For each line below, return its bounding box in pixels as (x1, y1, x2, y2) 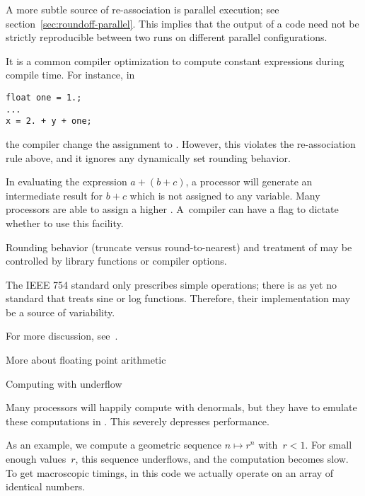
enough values (6, 451, 66, 466)
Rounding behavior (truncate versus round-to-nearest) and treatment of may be (6, 239, 352, 254)
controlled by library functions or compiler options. (6, 253, 227, 268)
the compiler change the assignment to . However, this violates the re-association (6, 136, 356, 151)
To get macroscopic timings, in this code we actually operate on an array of (6, 465, 334, 480)
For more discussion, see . (6, 328, 118, 343)
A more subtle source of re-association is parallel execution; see (6, 2, 279, 16)
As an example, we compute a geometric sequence (6, 437, 222, 452)
